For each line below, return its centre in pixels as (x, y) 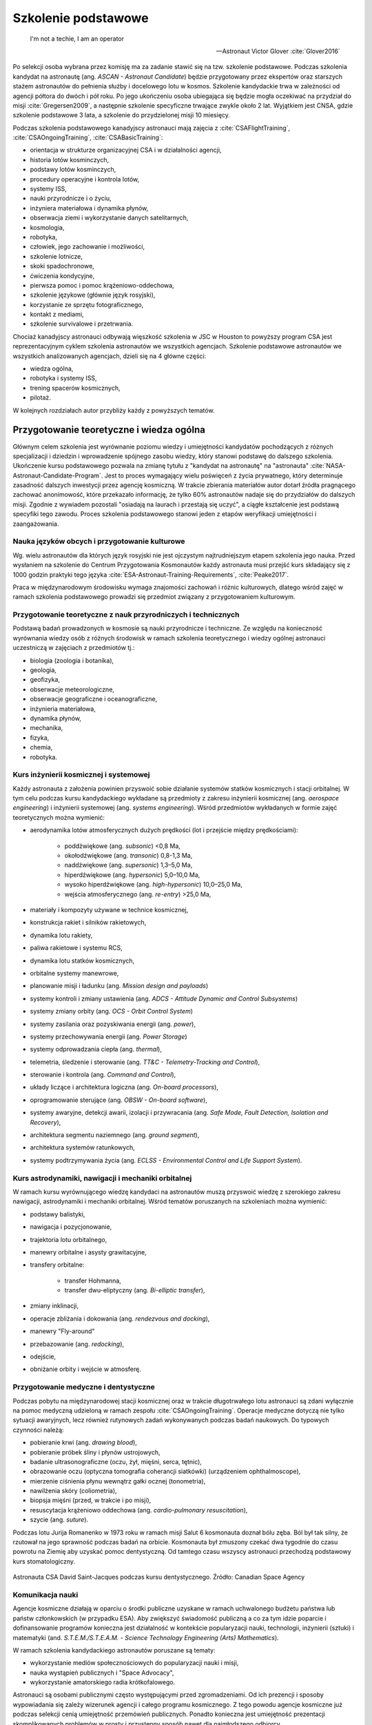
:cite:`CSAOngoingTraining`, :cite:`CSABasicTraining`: (88, 137)
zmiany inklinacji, (54, 1306)
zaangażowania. (36, 524)
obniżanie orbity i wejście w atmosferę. (85, 1369)
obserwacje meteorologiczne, (72, 689)
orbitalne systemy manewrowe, (74, 973)
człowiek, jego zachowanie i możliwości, (87, 247)
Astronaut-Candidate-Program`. (58, 475)
